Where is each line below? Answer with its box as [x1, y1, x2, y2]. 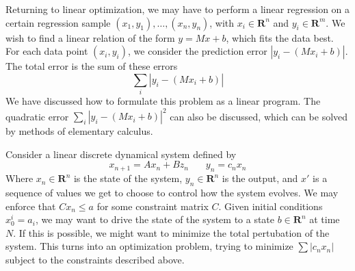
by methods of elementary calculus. [5, 124, 153, 138]
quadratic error [5, 109, 69, 123]
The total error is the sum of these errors [5, 59, 178, 73]
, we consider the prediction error [128, 44, 267, 58]
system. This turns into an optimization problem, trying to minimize [5, 239, 293, 253]
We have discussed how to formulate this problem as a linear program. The [5, 94, 321, 108]
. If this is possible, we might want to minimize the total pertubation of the [13, 225, 330, 240]
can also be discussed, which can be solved [170, 109, 348, 123]
